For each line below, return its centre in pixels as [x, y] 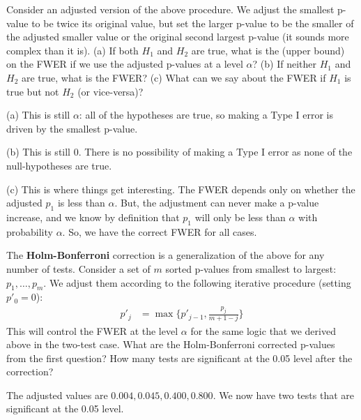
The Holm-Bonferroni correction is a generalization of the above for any [166, 255]
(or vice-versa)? [110, 91]
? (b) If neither [284, 64]
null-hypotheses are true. [59, 165]
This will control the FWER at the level [92, 330]
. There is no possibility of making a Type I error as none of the [215, 152]
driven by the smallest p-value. [72, 128]
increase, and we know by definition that [93, 217]
